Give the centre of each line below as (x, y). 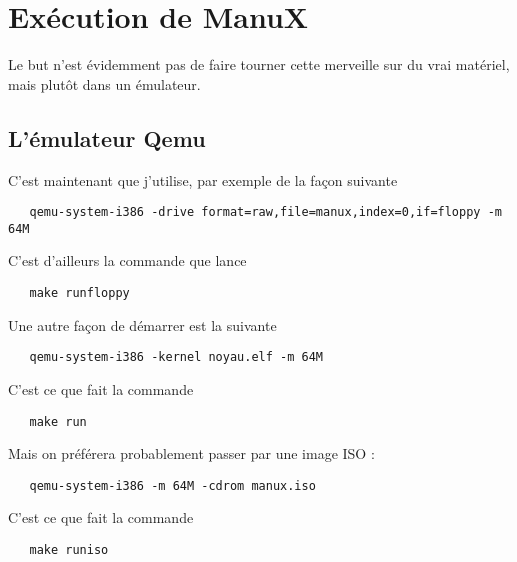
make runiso (69, 550)
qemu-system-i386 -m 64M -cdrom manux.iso (172, 485)
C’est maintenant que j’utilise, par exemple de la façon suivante (203, 179)
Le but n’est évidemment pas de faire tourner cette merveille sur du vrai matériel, (259, 64)
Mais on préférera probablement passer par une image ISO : (191, 453)
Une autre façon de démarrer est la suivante (142, 324)
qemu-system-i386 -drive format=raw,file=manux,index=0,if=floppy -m (265, 212)
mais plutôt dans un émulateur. (104, 83)
